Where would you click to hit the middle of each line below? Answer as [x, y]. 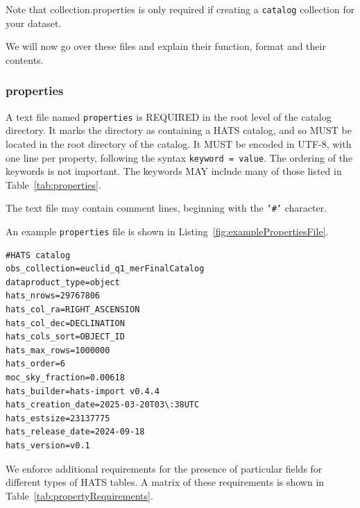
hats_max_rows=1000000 [58, 350]
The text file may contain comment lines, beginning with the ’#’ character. [166, 208]
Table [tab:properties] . [53, 184]
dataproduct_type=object [63, 282]
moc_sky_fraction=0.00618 [65, 378]
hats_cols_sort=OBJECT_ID [65, 337]
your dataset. [34, 23]
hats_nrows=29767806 [53, 296]
